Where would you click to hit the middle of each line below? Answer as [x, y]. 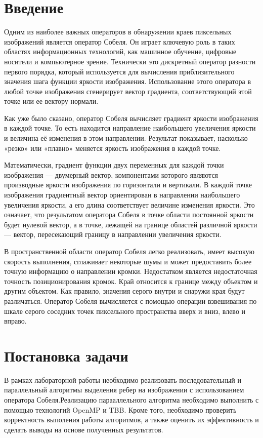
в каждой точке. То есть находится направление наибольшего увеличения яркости [130, 128]
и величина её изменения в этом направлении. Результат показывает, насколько [126, 138]
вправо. [15, 321]
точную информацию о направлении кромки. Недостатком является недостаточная [131, 271]
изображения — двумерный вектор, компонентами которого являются [111, 174]
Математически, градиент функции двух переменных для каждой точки [114, 165]
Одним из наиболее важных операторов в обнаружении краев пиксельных [118, 32]
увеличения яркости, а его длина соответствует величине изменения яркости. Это [129, 204]
